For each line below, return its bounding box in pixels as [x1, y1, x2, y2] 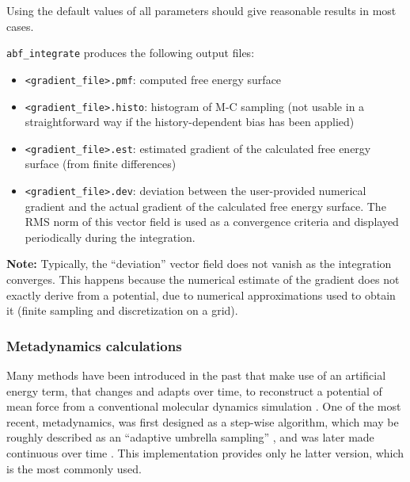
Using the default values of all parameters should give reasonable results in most [6, 2, 397, 18]
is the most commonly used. [6, 460, 142, 476]
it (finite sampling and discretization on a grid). [6, 302, 238, 319]
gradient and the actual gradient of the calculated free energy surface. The [25, 197, 386, 214]
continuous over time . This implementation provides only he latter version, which [6, 445, 404, 461]
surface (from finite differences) [25, 155, 177, 172]
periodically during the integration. [25, 228, 196, 245]
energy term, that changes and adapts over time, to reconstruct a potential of [6, 382, 382, 399]
